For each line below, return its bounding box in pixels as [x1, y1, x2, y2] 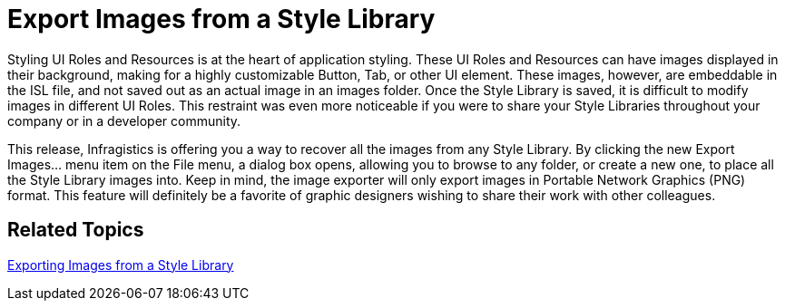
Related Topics [7, 218, 144, 242]
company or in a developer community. [7, 112, 241, 129]
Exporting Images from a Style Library [7, 256, 234, 273]
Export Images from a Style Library [7, 4, 436, 34]
